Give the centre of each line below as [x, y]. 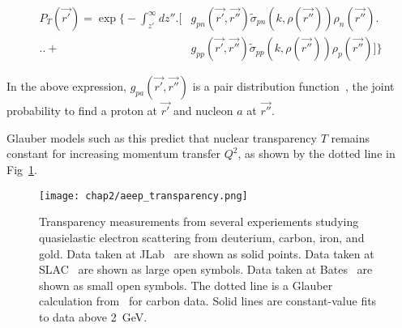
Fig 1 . [22, 170]
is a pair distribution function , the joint [293, 86]
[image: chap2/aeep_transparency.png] [143, 196]
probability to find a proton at [82, 111]
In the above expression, [66, 86]
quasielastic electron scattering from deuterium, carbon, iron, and [202, 237]
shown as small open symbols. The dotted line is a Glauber [186, 285]
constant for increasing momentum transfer [114, 153]
